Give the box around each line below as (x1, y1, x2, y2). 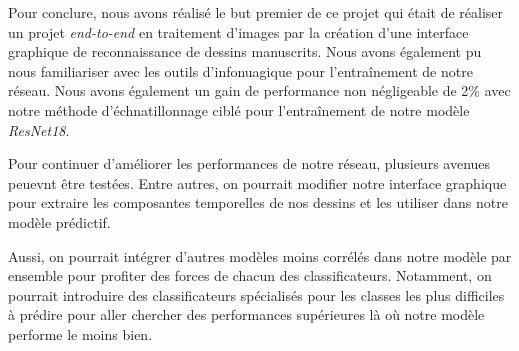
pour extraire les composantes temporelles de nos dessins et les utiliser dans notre (8, 192, 508, 213)
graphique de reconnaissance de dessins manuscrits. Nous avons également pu (8, 41, 482, 62)
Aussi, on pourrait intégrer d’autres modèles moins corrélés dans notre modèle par (8, 245, 512, 266)
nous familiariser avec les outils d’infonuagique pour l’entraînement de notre (8, 60, 473, 81)
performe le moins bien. (8, 323, 153, 344)
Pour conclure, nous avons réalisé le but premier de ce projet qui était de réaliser (8, 2, 504, 22)
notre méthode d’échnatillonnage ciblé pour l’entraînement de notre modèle (8, 99, 470, 120)
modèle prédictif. (8, 211, 111, 232)
